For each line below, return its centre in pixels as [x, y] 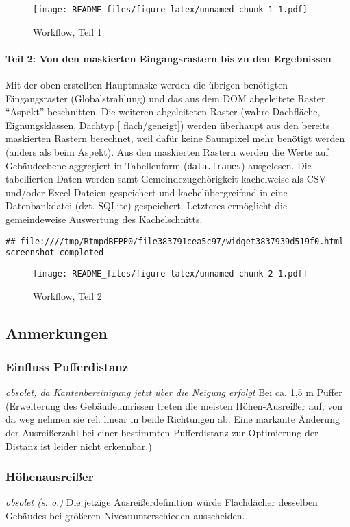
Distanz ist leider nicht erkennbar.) [79, 446]
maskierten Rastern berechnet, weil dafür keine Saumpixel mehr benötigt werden [175, 138]
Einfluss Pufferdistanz [67, 366]
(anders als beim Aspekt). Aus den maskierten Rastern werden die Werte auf [167, 152]
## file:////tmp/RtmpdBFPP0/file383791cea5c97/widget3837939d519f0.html [175, 241]
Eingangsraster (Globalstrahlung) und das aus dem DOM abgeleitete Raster [165, 98]
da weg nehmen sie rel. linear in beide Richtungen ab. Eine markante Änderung [173, 419]
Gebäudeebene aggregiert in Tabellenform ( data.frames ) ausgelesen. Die [159, 165]
